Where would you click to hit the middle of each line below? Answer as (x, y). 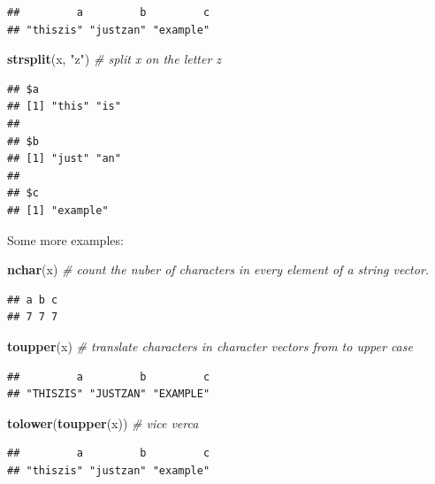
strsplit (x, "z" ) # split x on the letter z (114, 59)
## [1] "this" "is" (64, 107)
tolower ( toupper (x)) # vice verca (103, 423)
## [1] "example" (58, 210)
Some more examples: (65, 239)
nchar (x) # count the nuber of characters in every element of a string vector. (218, 269)
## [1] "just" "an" (64, 159)
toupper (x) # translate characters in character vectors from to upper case (210, 346)
